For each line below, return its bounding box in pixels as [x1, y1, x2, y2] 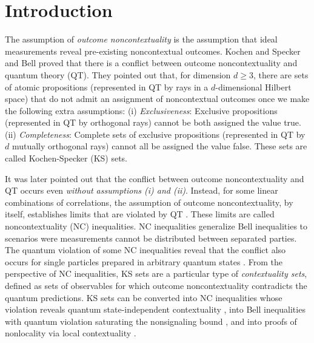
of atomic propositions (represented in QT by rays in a [5, 80, 209, 93]
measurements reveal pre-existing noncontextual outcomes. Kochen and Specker [5, 44, 301, 57]
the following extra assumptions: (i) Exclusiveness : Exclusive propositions [5, 104, 278, 117]
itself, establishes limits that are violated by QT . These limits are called [5, 208, 275, 220]
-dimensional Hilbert [215, 80, 292, 93]
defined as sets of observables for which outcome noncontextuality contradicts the [5, 279, 307, 291]
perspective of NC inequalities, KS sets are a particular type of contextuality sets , [5, 267, 307, 280]
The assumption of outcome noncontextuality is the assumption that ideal [5, 33, 278, 46]
